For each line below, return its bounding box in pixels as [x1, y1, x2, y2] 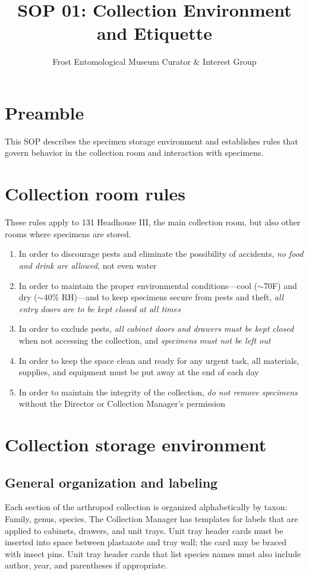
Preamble [5, 100, 84, 124]
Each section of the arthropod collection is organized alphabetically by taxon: [5, 501, 288, 513]
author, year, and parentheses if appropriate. [5, 559, 168, 571]
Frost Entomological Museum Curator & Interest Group [52, 55, 257, 68]
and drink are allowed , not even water [18, 259, 157, 271]
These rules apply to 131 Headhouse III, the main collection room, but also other [5, 216, 301, 228]
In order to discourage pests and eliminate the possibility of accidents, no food [18, 247, 304, 260]
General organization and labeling [5, 473, 218, 491]
